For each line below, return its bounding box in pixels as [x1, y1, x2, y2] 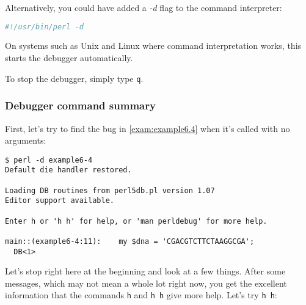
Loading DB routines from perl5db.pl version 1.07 [5, 186, 215, 195]
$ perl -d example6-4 [5, 155, 93, 164]
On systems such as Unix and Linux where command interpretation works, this [5, 39, 302, 52]
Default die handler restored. [5, 166, 132, 175]
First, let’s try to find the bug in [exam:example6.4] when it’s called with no [5, 122, 290, 134]
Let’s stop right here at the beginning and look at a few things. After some [5, 265, 286, 277]
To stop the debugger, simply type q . [5, 72, 144, 84]
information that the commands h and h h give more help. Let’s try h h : [5, 288, 277, 301]
